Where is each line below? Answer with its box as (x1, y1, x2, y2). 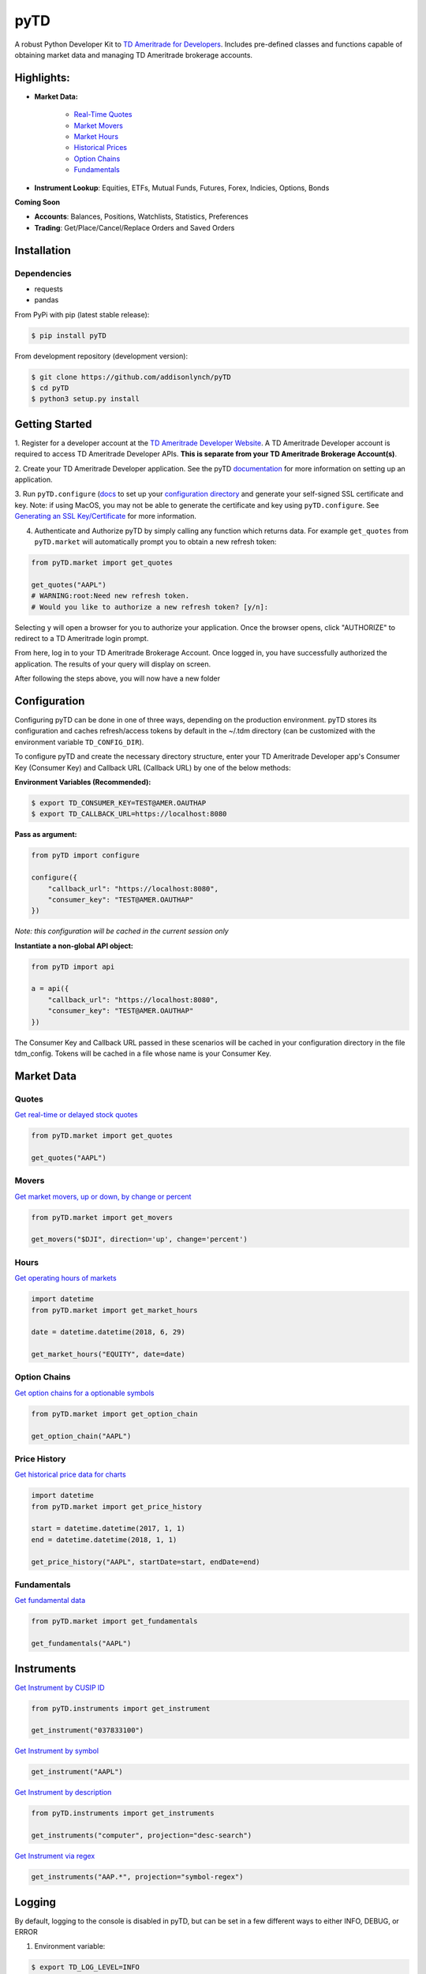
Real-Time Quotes (73, 110, 133, 119)
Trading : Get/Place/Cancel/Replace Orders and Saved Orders (34, 223, 235, 232)
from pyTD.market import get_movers (31, 1213, 174, 1222)
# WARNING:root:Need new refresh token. (31, 591, 189, 600)
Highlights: (14, 71, 70, 84)
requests (34, 284, 63, 294)
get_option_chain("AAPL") (31, 1432, 132, 1440)
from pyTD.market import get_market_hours (31, 1305, 198, 1315)
